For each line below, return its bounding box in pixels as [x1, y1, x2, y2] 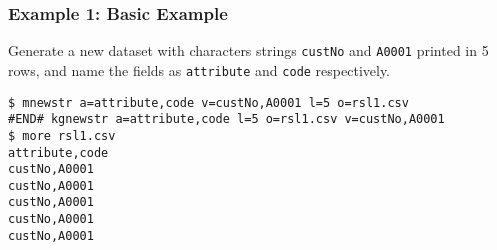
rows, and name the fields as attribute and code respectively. [8, 59, 391, 80]
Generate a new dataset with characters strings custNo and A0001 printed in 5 [8, 40, 489, 61]
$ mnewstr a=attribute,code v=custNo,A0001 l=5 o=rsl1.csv [8, 95, 409, 110]
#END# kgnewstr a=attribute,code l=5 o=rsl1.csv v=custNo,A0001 [8, 112, 445, 127]
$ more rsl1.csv [8, 128, 116, 143]
